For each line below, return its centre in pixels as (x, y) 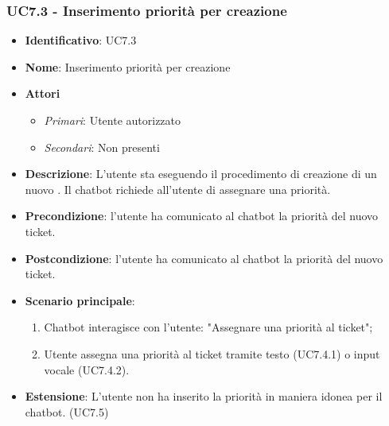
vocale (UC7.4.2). (87, 369)
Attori (43, 93)
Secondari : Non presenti (102, 147)
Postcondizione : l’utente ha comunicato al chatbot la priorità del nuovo (204, 258)
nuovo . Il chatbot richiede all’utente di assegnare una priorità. (178, 189)
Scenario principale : (80, 300)
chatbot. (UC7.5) (67, 411)
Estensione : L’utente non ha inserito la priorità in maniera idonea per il (204, 396)
